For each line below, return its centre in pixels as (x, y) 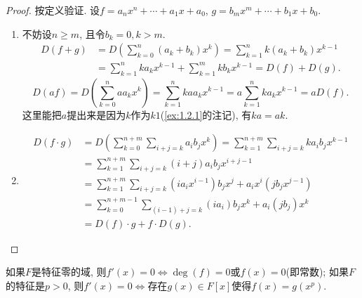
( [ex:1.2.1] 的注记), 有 (206, 114)
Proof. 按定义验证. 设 (53, 10)
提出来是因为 (96, 114)
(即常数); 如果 (317, 272)
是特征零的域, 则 (69, 272)
